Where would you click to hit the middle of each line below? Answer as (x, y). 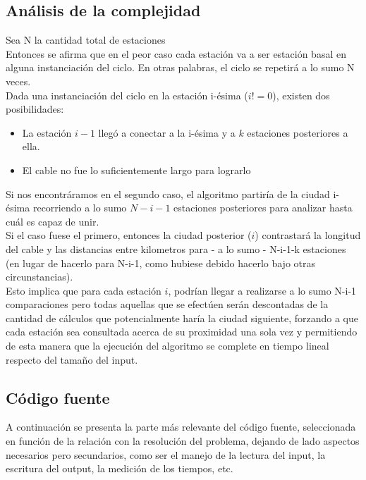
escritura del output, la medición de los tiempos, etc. (120, 468)
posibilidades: (35, 109)
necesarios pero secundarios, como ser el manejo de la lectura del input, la (166, 454)
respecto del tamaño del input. (72, 359)
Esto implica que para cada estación (84, 290)
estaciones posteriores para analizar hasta (263, 208)
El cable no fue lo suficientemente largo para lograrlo (136, 170)
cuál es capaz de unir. (53, 221)
